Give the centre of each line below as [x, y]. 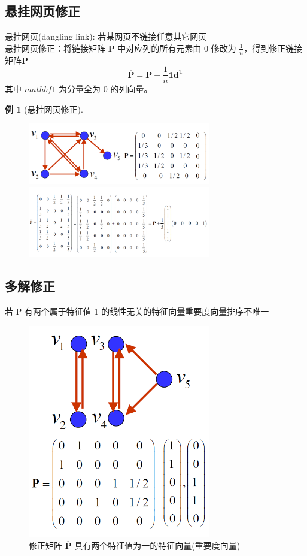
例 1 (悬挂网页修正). [44, 109]
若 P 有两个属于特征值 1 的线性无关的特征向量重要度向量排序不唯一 [137, 311]
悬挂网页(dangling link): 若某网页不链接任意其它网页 [106, 36]
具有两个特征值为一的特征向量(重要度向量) [157, 545]
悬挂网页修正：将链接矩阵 [55, 48]
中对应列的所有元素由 [159, 48]
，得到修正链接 [273, 48]
